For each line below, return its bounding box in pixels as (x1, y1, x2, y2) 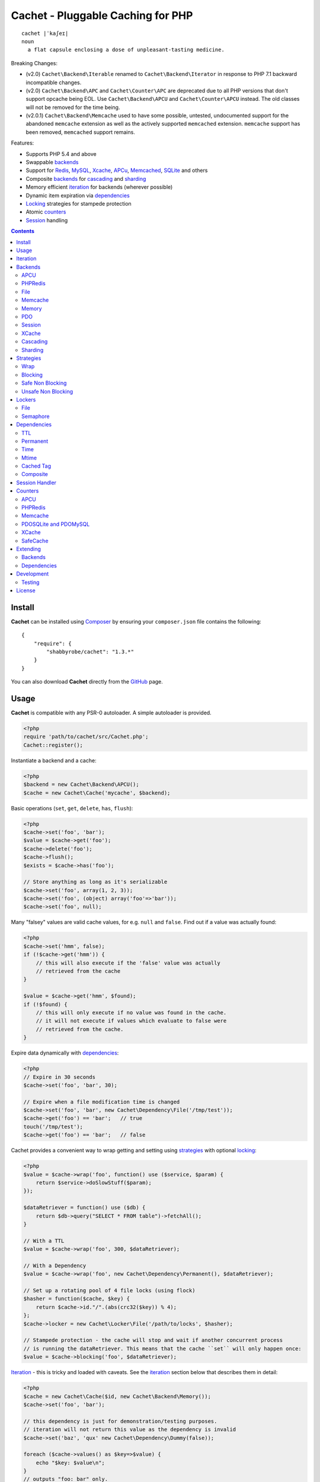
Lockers (16, 396, 36, 403)
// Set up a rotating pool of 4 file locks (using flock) (23, 1287, 196, 1294)
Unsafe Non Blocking (21, 388, 73, 395)
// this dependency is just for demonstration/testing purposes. (23, 1417, 217, 1424)
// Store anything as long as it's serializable (23, 879, 168, 886)
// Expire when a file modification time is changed (23, 1098, 180, 1105)
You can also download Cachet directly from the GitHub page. (11, 678, 163, 685)
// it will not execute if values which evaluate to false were (36, 1017, 227, 1024)
